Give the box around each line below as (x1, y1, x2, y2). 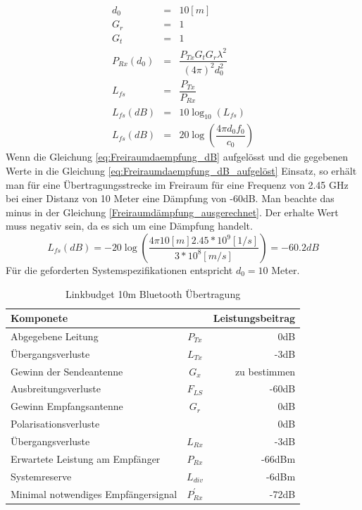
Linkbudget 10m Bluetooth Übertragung (65, 286, 241, 301)
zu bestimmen (235, 363, 296, 378)
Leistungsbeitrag (213, 311, 296, 325)
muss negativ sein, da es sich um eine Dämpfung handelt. (6, 218, 253, 233)
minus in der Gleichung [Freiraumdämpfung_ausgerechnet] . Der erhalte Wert (6, 204, 339, 219)
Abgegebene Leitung (11, 328, 99, 343)
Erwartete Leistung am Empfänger (11, 451, 161, 466)
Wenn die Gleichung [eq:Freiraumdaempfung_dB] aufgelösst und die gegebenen (6, 149, 349, 164)
